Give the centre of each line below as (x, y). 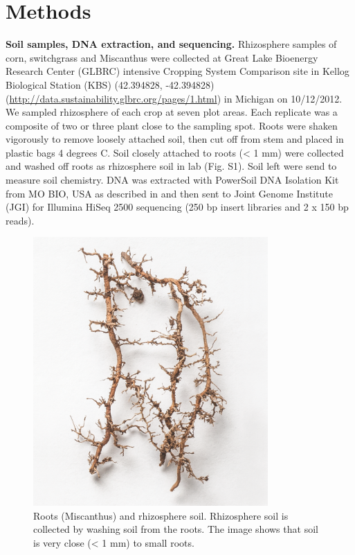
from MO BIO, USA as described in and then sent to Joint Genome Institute (169, 193)
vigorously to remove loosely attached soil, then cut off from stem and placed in (175, 139)
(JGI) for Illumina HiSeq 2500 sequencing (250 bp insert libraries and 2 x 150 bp (177, 207)
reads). (20, 220)
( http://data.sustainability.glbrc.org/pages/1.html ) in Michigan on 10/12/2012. (174, 98)
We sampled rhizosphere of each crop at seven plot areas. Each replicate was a (172, 112)
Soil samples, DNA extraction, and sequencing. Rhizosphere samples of (171, 44)
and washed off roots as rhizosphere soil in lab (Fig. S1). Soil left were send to (171, 166)
